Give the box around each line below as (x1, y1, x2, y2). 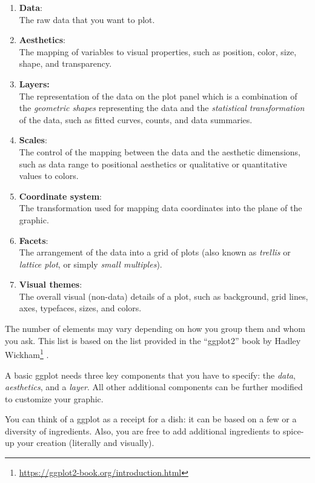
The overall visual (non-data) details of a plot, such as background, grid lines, (19, 289, 308, 302)
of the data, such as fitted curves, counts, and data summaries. (19, 113, 253, 126)
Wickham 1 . (5, 346, 49, 360)
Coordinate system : (19, 189, 102, 202)
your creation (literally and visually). (17, 436, 154, 449)
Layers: (19, 77, 50, 90)
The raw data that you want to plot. (19, 13, 155, 25)
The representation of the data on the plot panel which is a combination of (19, 89, 297, 102)
